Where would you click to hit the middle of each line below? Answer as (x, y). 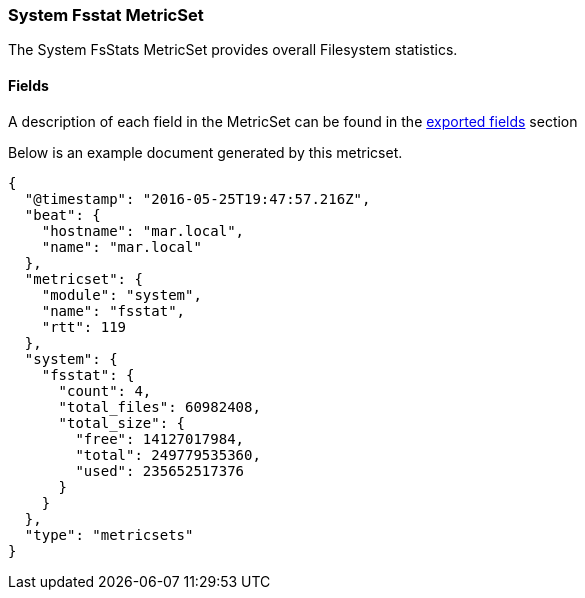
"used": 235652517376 (160, 470)
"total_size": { (122, 422)
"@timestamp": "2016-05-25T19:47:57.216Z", (197, 198)
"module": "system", (121, 294)
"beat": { (62, 214)
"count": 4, (105, 390)
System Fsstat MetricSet (106, 15)
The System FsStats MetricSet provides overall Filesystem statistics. (233, 50)
